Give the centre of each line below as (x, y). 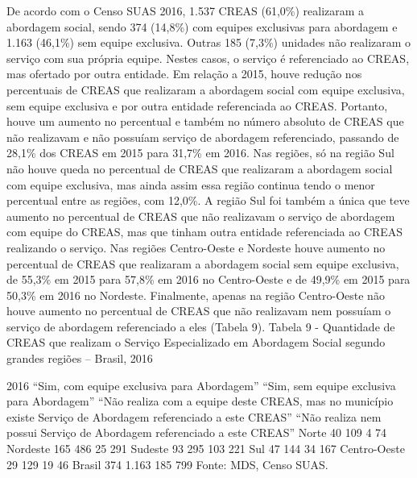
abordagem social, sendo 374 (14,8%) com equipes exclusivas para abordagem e (202, 26)
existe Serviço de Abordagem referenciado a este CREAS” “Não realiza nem (194, 416)
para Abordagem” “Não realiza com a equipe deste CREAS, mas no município (200, 401)
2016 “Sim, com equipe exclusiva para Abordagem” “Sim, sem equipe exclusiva (201, 385)
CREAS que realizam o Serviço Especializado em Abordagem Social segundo (196, 342)
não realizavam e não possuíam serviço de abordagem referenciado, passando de (203, 137)
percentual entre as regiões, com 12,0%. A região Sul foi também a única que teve (208, 200)
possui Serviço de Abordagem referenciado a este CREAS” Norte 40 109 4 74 (197, 432)
